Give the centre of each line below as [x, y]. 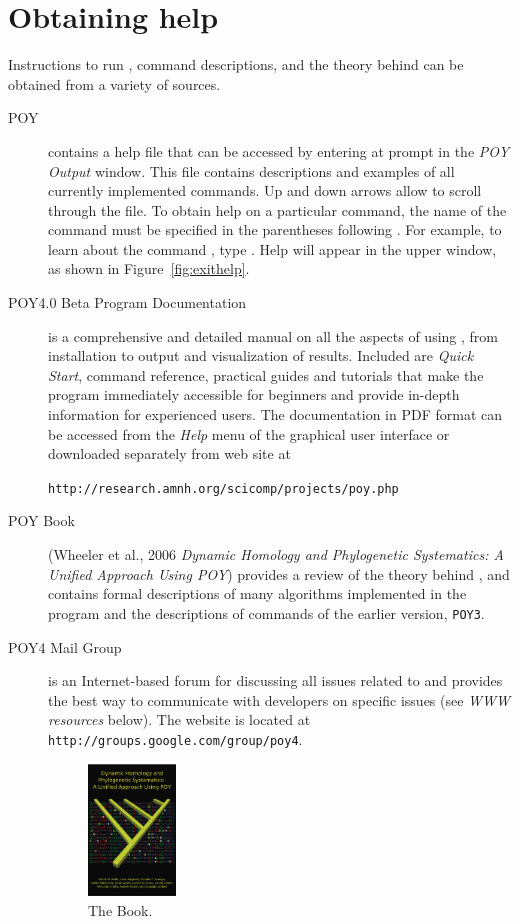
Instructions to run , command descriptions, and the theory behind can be [236, 64]
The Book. [120, 910]
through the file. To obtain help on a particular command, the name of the [277, 209]
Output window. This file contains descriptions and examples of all [251, 170]
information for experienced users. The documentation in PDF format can [275, 414]
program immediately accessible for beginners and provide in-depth [254, 394]
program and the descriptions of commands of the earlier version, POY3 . [266, 612]
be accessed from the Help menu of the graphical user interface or [249, 433]
